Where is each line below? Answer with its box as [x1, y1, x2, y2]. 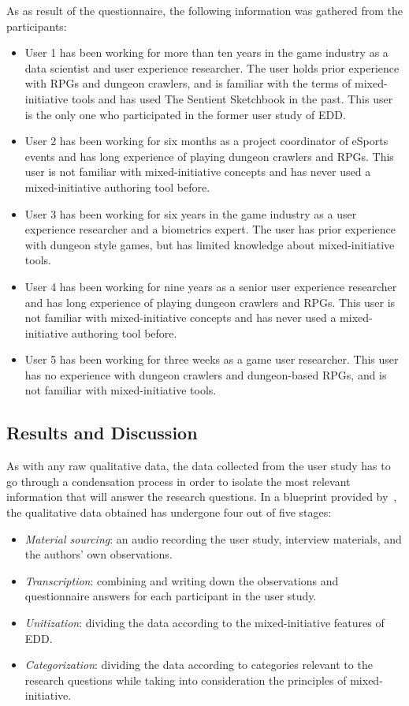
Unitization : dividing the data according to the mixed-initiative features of [24, 614, 385, 631]
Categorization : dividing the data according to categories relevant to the [24, 656, 373, 673]
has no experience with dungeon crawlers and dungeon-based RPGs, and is [24, 366, 387, 383]
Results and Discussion [6, 420, 198, 445]
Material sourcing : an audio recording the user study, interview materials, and [24, 530, 402, 547]
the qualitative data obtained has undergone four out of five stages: [6, 504, 332, 521]
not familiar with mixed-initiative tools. [24, 382, 217, 398]
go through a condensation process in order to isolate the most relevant [6, 473, 351, 489]
